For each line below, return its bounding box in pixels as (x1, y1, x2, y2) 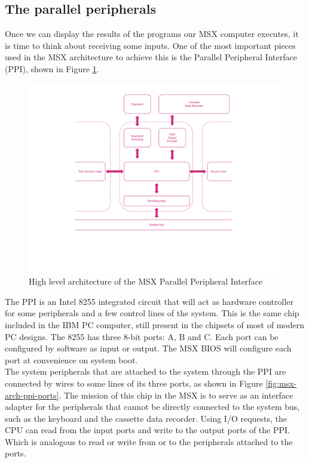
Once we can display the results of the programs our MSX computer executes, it (5, 27, 299, 40)
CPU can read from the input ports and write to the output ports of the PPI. (5, 424, 290, 436)
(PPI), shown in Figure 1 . (5, 62, 99, 75)
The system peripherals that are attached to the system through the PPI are (5, 365, 286, 378)
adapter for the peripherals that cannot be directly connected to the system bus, (5, 400, 300, 413)
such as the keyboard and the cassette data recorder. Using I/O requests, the (5, 412, 287, 424)
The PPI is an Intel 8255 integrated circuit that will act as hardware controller (5, 295, 293, 307)
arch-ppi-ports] (5, 388, 59, 401)
